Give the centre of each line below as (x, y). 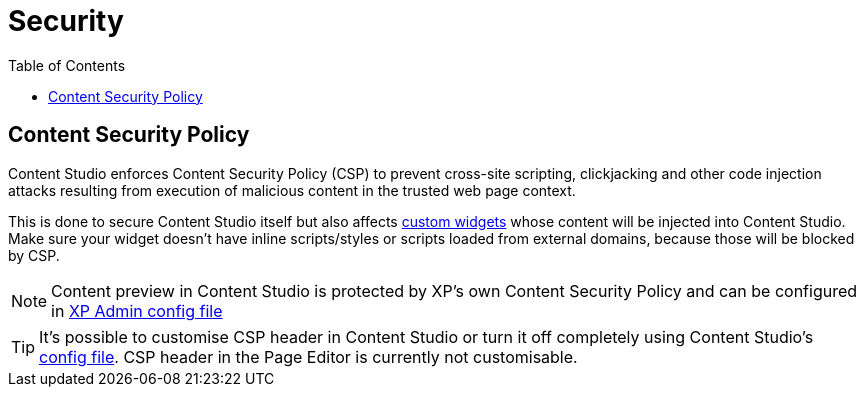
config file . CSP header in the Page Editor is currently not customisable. (308, 356)
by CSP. (34, 255)
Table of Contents (67, 65)
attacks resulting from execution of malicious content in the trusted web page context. (292, 190)
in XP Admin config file (137, 310)
